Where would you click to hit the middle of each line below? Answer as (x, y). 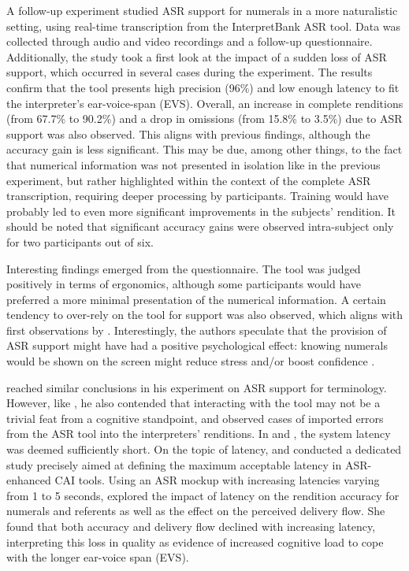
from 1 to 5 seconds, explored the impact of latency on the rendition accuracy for (203, 495)
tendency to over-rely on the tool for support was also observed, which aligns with (205, 315)
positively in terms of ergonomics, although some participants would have (184, 284)
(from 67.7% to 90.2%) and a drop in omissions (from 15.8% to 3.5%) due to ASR (204, 119)
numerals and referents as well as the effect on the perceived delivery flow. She (196, 511)
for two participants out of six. (80, 241)
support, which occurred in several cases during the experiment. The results (190, 72)
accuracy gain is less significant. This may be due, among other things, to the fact (204, 149)
